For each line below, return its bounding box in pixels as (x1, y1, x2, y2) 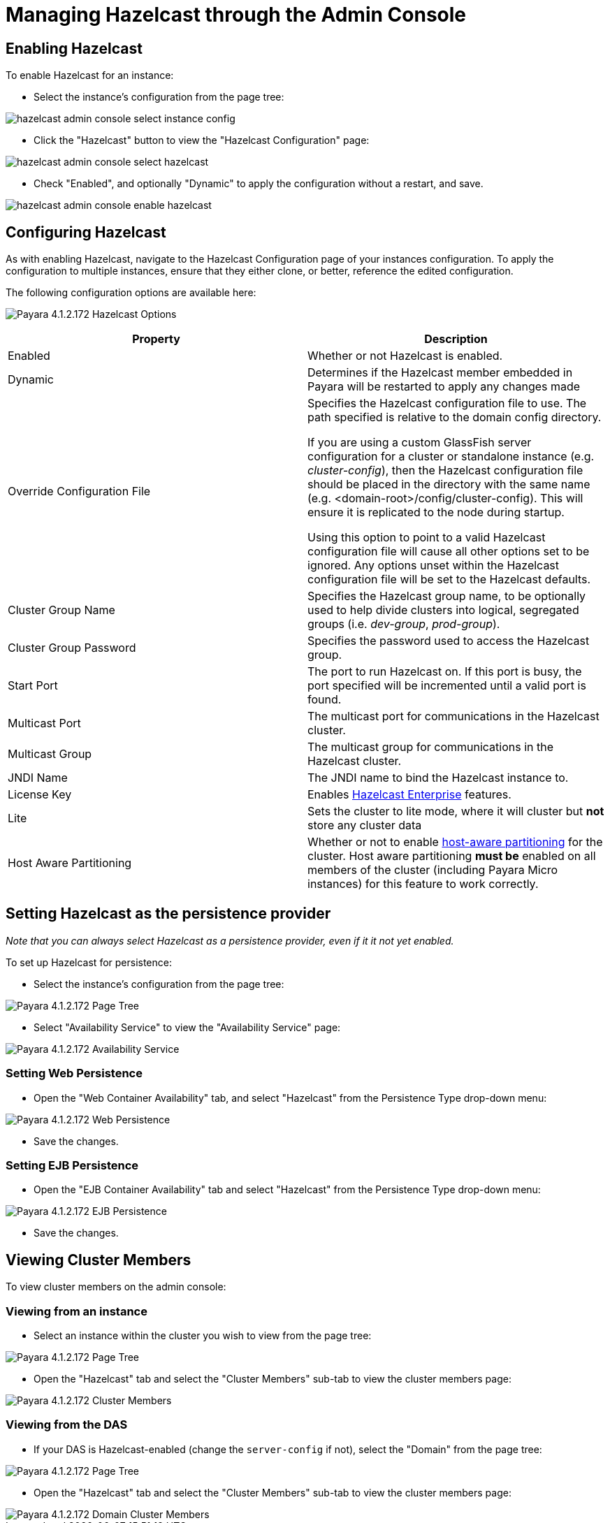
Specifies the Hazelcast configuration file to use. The (307, 396, 587, 411)
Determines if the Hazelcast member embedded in (307, 365, 573, 380)
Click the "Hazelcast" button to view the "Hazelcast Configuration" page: (34, 134, 370, 147)
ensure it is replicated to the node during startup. (307, 505, 565, 520)
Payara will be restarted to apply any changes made (307, 379, 581, 394)
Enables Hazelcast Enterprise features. (307, 787, 511, 802)
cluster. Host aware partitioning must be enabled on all (307, 849, 596, 863)
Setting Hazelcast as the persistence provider (6, 905, 331, 923)
